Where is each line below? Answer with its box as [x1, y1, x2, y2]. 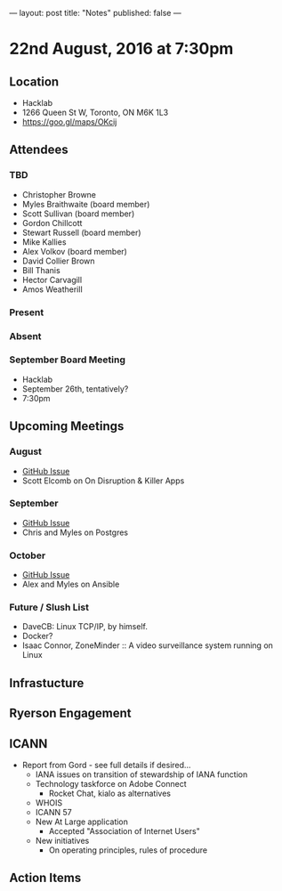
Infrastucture [9, 676, 85, 691]
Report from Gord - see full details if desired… [21, 760, 191, 770]
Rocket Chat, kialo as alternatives [48, 788, 172, 798]
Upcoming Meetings [9, 418, 125, 434]
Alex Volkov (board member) [21, 246, 127, 256]
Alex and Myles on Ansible [21, 579, 120, 590]
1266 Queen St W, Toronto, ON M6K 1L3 [21, 107, 169, 117]
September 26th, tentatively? [21, 383, 129, 394]
